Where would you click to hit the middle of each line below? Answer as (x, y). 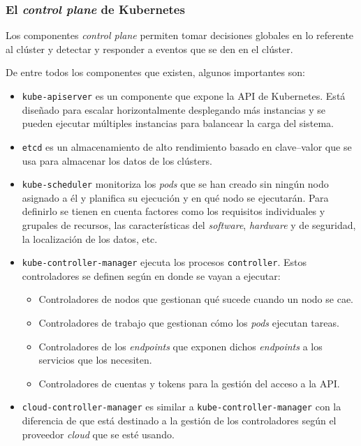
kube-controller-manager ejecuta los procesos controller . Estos (164, 262)
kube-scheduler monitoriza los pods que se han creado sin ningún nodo (175, 184)
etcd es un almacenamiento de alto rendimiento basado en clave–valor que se (187, 146)
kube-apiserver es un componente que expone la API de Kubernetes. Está (184, 96)
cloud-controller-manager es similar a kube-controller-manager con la (182, 407)
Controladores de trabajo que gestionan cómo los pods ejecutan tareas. (189, 322)
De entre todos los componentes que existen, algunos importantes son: (155, 72)
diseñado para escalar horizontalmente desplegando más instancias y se (174, 109)
